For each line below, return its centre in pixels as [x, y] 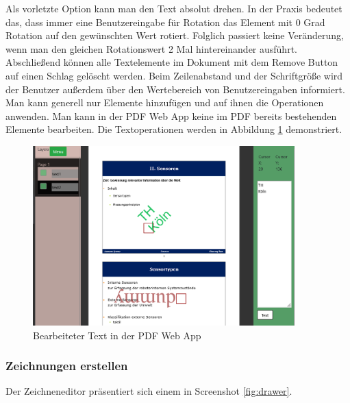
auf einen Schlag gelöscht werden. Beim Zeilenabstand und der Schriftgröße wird [174, 75]
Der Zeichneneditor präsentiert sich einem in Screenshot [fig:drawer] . [149, 391]
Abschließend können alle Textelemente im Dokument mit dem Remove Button [172, 62]
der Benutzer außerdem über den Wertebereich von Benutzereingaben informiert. [175, 89]
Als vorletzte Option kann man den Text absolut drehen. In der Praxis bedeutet [174, 8]
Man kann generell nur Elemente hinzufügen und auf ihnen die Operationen [165, 102]
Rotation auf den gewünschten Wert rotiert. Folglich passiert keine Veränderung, [175, 35]
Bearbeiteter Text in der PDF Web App [117, 335]
